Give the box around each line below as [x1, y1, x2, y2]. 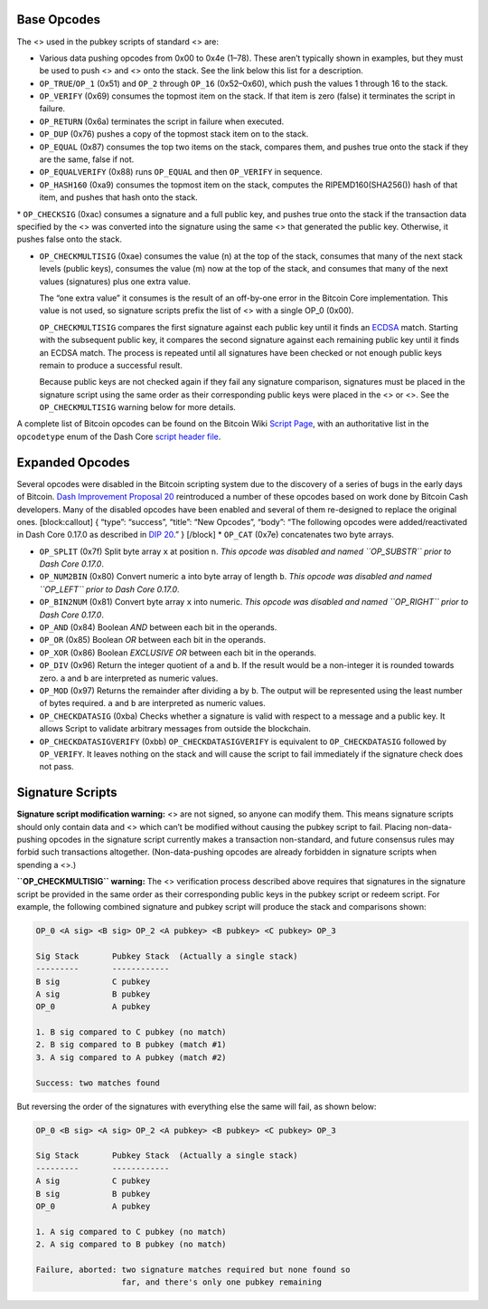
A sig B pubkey [35, 989, 151, 999]
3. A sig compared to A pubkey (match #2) [35, 1052, 227, 1063]
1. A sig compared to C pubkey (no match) [35, 1227, 227, 1237]
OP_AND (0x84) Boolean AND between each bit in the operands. [39, 622, 277, 633]
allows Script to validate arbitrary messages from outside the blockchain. [39, 723, 311, 734]
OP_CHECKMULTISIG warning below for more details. [39, 402, 237, 413]
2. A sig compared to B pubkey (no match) [35, 1239, 227, 1249]
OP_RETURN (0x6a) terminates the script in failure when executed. [39, 116, 285, 127]
